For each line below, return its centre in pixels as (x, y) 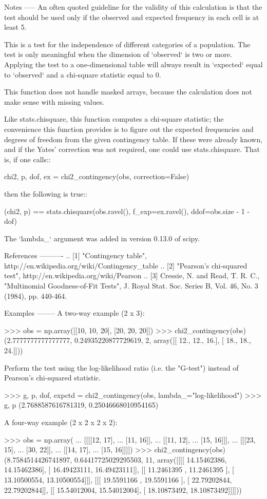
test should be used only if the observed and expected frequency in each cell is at (132, 17)
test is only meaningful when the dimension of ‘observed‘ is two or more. (118, 54)
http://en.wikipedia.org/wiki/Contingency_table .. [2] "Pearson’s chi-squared (126, 265)
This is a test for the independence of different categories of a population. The (127, 44)
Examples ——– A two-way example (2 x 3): (74, 313)
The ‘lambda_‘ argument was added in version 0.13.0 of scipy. (102, 238)
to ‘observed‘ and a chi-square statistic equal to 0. (83, 74)
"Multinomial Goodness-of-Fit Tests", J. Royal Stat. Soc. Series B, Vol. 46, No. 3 (131, 286)
